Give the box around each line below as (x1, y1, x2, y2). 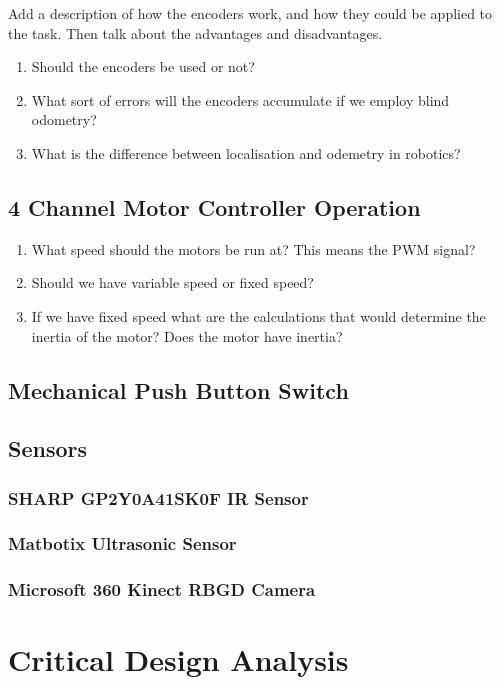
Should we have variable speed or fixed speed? (31, 272, 314, 293)
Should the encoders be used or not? (31, 56, 255, 77)
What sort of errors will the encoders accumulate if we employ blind (31, 89, 450, 110)
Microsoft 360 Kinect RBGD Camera (8, 577, 316, 602)
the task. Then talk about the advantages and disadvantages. (8, 22, 383, 43)
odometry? (31, 109, 97, 130)
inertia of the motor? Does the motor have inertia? (31, 325, 343, 346)
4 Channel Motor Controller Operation (8, 191, 421, 222)
